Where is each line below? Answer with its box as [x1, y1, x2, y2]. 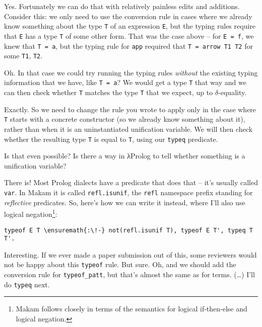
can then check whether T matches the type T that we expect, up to [4, 87, 213, 98]
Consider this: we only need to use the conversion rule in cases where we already [4, 11, 252, 21]
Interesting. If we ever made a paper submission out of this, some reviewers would [4, 249, 257, 260]
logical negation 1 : [4, 207, 57, 219]
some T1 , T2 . [4, 50, 43, 61]
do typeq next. [4, 279, 50, 289]
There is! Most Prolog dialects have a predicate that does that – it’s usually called [4, 177, 258, 188]
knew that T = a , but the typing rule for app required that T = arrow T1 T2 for [4, 40, 253, 51]
